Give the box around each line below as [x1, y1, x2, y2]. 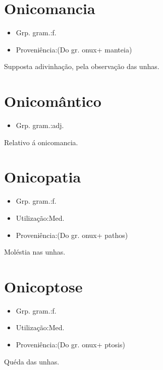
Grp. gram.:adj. [16, 120, 64, 131]
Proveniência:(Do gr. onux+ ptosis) [16, 339, 125, 350]
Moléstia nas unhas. [4, 246, 66, 257]
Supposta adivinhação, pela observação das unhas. [4, 61, 159, 72]
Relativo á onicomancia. [4, 137, 78, 147]
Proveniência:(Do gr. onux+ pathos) [16, 229, 128, 240]
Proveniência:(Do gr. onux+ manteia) [16, 44, 132, 54]
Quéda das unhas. [4, 356, 60, 366]
